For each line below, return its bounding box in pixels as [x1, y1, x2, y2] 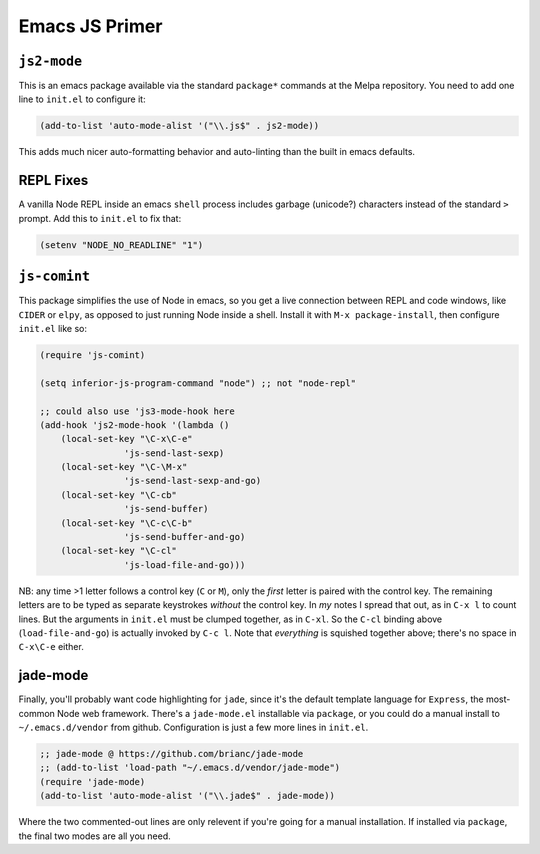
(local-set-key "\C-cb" [60, 489, 177, 500]
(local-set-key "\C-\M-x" [60, 461, 188, 473]
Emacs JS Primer [18, 15, 163, 37]
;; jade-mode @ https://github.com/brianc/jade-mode [39, 748, 304, 760]
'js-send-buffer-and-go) [123, 531, 246, 543]
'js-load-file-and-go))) [123, 559, 246, 570]
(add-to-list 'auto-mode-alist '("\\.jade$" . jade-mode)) [39, 790, 335, 802]
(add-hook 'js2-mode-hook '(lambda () [39, 419, 230, 430]
